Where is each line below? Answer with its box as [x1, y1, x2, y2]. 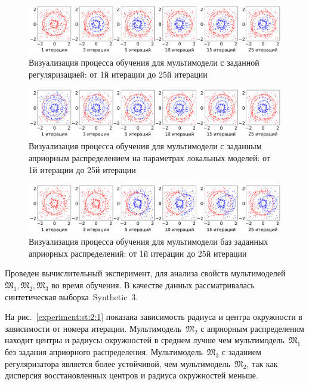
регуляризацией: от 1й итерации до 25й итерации [29, 67, 208, 80]
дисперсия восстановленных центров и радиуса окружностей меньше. [5, 369, 258, 381]
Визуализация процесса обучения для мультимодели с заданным [29, 140, 262, 152]
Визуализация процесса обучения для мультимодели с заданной [29, 56, 259, 69]
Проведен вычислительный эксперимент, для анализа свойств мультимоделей [5, 267, 286, 279]
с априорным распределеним [200, 322, 304, 334]
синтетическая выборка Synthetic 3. [5, 290, 138, 303]
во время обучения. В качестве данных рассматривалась [51, 278, 255, 291]
